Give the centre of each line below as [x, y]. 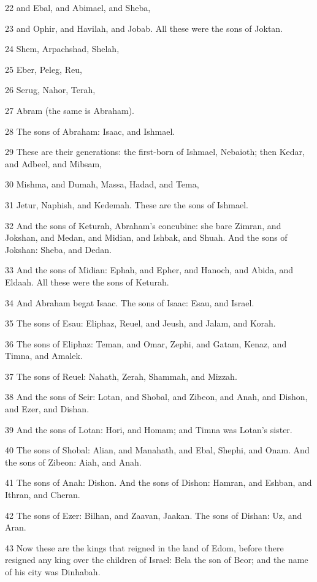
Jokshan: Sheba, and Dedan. [58, 249]
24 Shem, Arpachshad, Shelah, [62, 49]
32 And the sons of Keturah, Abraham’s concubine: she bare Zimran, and [143, 225]
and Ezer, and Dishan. [47, 409]
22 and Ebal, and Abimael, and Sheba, [78, 7]
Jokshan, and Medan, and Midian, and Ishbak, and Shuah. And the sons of [146, 237]
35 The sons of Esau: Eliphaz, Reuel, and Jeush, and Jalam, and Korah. [140, 323]
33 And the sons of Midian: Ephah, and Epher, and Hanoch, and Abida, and [149, 270]
